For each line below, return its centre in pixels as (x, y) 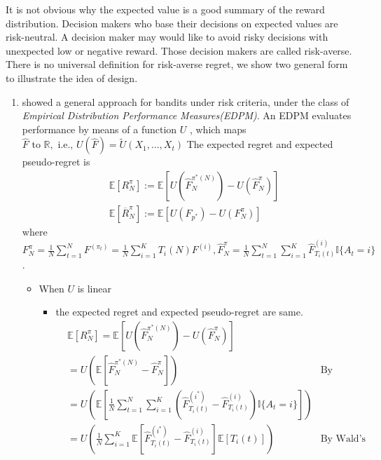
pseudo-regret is (56, 162)
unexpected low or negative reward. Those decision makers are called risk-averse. (179, 50)
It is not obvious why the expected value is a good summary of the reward (165, 9)
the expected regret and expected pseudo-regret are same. (179, 312)
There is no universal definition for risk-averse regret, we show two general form (177, 64)
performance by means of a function (99, 129)
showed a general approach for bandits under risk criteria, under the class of (186, 101)
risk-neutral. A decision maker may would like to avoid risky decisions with (167, 37)
